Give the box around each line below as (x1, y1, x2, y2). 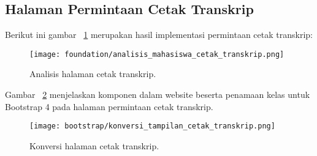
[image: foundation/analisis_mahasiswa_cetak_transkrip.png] (29, 50, 285, 59)
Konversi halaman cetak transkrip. (29, 139, 159, 152)
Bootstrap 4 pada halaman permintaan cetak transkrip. (5, 100, 213, 113)
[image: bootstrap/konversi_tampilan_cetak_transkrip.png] (29, 122, 275, 131)
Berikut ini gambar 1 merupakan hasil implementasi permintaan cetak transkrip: (5, 28, 313, 41)
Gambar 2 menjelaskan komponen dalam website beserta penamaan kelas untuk (5, 88, 310, 101)
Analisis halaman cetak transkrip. (29, 67, 156, 80)
